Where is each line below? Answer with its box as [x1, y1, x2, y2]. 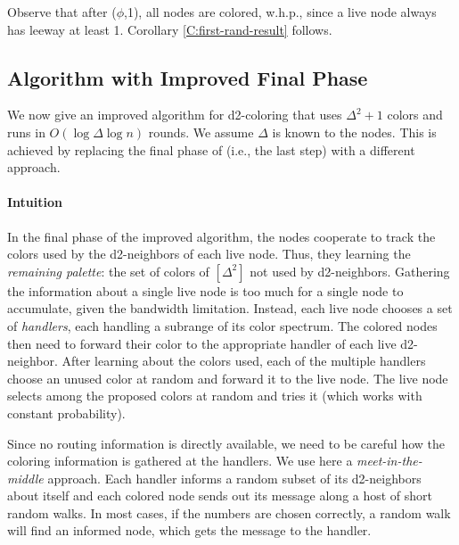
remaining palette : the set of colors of [7, 261, 209, 280]
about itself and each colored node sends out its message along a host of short [7, 486, 433, 505]
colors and [387, 105, 443, 124]
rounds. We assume [148, 122, 254, 141]
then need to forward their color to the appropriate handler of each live [7, 334, 397, 352]
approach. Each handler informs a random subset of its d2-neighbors [47, 468, 422, 487]
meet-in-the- [357, 451, 422, 470]
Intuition [7, 193, 62, 211]
